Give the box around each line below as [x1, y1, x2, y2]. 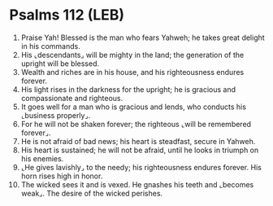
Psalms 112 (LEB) [9, 6, 125, 24]
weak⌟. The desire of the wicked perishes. [20, 188, 163, 198]
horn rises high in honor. [20, 171, 103, 181]
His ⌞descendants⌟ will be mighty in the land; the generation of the [20, 50, 245, 59]
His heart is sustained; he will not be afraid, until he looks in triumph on [20, 145, 259, 155]
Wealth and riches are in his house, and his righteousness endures [20, 67, 245, 77]
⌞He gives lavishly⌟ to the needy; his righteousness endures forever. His [20, 162, 262, 172]
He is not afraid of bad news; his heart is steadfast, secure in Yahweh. [20, 136, 256, 146]
